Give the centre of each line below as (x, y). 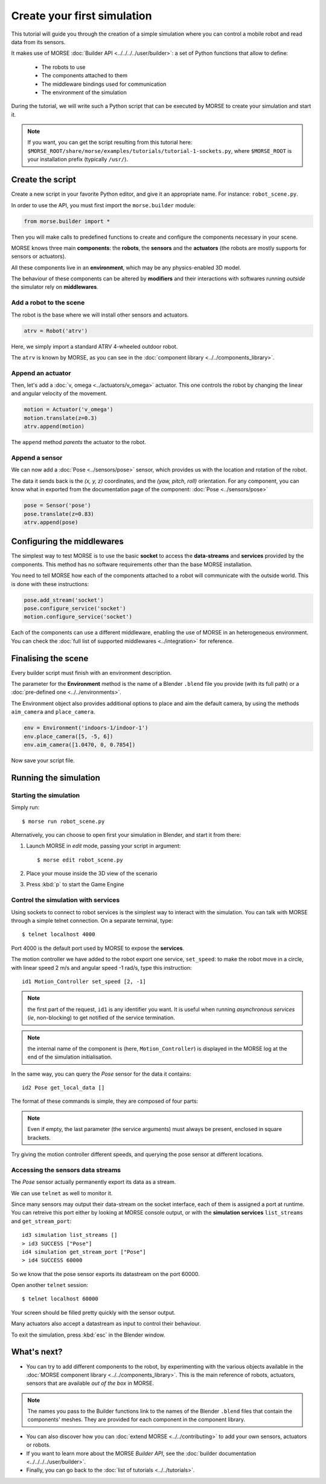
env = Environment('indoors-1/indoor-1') (86, 728)
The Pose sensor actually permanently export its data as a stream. (94, 1182)
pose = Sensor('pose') (57, 505)
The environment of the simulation (84, 92)
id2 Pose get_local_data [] (63, 1088)
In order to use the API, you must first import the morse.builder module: (103, 205)
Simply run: (25, 807)
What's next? (37, 1352)
